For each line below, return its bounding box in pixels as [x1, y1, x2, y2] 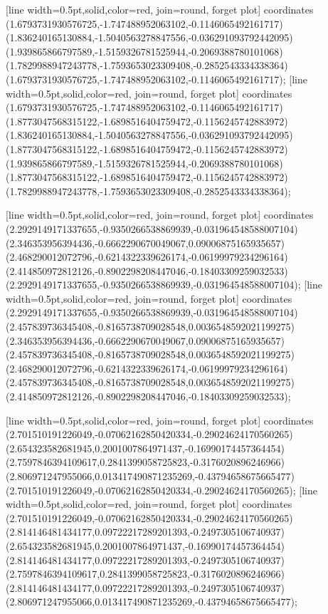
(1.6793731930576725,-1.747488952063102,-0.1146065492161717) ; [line [6, 71, 307, 86]
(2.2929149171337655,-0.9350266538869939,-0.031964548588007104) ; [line [6, 277, 322, 292]
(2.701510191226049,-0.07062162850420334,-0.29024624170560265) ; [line [6, 482, 317, 497]
